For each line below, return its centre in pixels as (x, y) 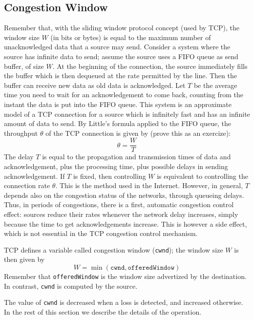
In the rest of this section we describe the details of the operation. (103, 311)
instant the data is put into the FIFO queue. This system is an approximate (118, 104)
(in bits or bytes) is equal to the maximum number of (131, 37)
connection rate (27, 185)
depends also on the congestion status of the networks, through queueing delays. (124, 195)
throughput (21, 133)
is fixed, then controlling (109, 176)
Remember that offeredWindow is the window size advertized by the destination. (125, 276)
